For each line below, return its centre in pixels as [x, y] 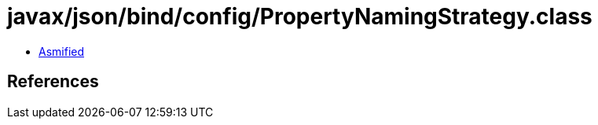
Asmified [62, 51]
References [53, 82]
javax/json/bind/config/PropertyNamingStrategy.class [300, 17]
